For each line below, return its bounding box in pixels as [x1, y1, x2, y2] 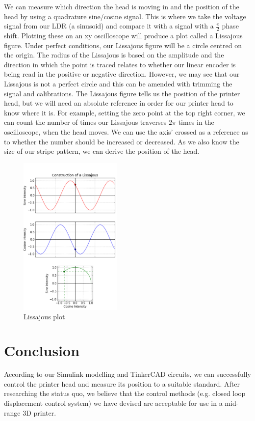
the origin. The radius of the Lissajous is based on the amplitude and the [4, 50, 224, 60]
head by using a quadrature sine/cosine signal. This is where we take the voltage [4, 11, 246, 21]
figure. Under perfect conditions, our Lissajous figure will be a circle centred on [4, 40, 242, 50]
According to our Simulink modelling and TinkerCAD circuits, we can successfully [4, 369, 251, 379]
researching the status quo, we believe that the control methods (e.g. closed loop [4, 388, 246, 398]
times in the [178, 117, 214, 127]
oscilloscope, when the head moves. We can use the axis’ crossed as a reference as [4, 126, 248, 137]
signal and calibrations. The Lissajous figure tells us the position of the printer [4, 88, 240, 98]
